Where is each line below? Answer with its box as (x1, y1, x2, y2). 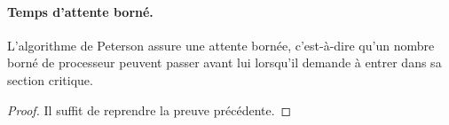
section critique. (7, 70, 93, 89)
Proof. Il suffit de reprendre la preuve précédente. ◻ (7, 100, 292, 119)
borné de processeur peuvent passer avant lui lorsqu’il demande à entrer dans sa (7, 53, 442, 72)
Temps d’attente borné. (7, 2, 154, 20)
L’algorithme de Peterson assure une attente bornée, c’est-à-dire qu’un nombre (7, 35, 435, 54)
